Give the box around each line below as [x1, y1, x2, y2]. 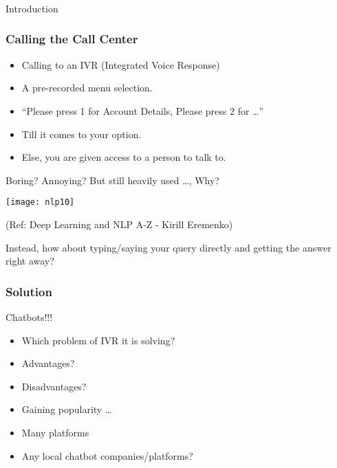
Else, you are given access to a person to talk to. [21, 150, 226, 164]
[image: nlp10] [6, 197, 75, 208]
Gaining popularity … [21, 402, 112, 416]
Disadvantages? [21, 379, 87, 393]
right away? [6, 254, 54, 268]
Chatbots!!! [6, 309, 53, 324]
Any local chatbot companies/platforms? [21, 448, 193, 463]
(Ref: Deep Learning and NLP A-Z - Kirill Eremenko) [6, 216, 233, 231]
